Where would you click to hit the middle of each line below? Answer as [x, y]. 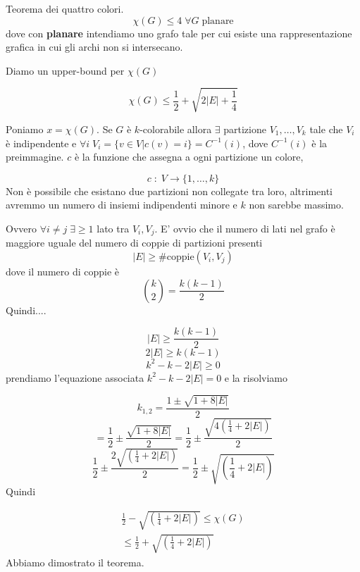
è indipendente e [41, 143]
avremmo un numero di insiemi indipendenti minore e [122, 205]
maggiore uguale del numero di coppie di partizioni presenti [134, 243]
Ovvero [21, 228]
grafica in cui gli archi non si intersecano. [94, 47]
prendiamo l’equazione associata [75, 377]
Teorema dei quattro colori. [65, 8]
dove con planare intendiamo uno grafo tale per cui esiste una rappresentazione [179, 33]
